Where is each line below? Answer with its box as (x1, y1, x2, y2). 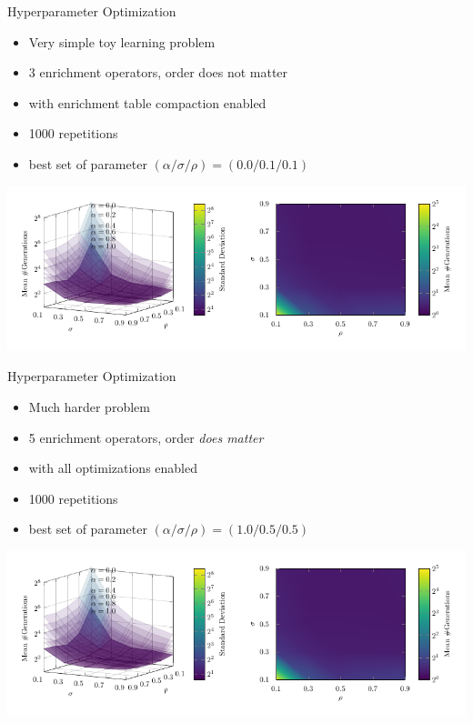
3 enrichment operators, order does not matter (28, 63, 288, 82)
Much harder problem (28, 397, 150, 417)
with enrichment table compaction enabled (28, 93, 267, 112)
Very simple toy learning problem (28, 32, 216, 51)
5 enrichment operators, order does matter (28, 427, 264, 447)
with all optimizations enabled (28, 458, 198, 477)
